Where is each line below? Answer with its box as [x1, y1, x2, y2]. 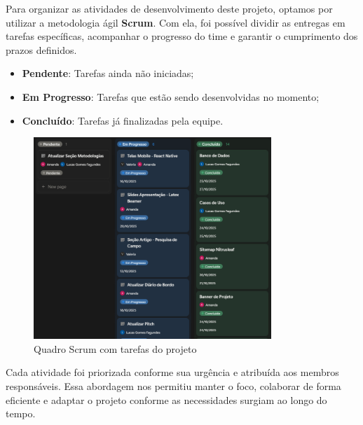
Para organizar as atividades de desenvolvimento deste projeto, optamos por [6, 1, 333, 15]
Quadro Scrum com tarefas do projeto [34, 341, 197, 356]
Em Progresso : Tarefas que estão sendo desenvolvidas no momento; [22, 89, 320, 104]
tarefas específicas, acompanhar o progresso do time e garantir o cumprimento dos [6, 29, 358, 43]
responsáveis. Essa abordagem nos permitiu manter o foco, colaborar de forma [6, 378, 341, 393]
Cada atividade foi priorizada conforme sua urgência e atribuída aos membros [6, 365, 339, 379]
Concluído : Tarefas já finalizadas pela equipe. [22, 113, 224, 127]
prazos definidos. [6, 42, 77, 57]
